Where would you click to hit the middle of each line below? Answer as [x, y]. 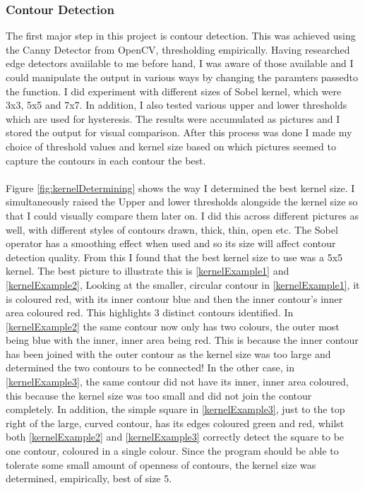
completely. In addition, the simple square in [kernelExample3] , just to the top [175, 409]
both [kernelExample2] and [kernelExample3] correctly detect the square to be [175, 437]
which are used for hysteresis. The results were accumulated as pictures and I [173, 118]
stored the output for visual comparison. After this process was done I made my [179, 132]
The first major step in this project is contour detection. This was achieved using [181, 36]
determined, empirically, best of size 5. [89, 478]
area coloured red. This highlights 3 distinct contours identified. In [150, 312]
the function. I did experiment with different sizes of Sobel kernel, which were [174, 91]
